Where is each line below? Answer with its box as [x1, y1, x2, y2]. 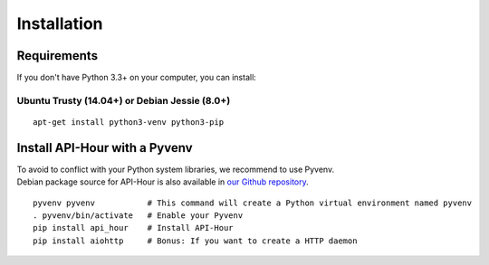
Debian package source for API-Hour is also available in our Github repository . [16, 176, 310, 187]
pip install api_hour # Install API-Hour [33, 222, 235, 233]
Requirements [16, 48, 99, 63]
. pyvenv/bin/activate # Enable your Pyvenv [33, 211, 244, 221]
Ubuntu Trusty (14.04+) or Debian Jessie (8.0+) [16, 94, 231, 107]
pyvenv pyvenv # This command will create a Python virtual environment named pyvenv [33, 197, 473, 208]
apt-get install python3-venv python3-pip [33, 118, 225, 128]
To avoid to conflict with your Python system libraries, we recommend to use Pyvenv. [16, 164, 335, 175]
